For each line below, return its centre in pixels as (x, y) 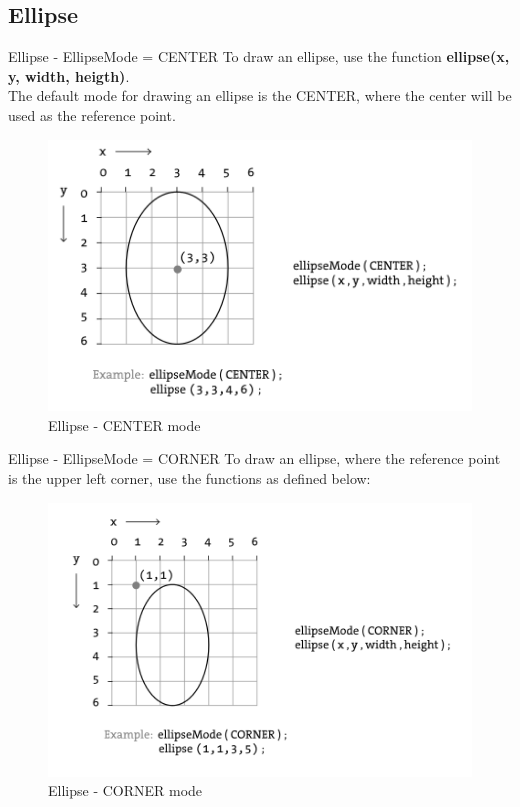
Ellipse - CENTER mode (124, 424)
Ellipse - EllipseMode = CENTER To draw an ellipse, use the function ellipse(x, (259, 56)
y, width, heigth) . (69, 75)
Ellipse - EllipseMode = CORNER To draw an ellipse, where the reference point (254, 458)
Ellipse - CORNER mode (125, 790)
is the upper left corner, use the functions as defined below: (189, 477)
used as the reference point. (92, 114)
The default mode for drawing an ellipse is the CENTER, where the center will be (260, 95)
